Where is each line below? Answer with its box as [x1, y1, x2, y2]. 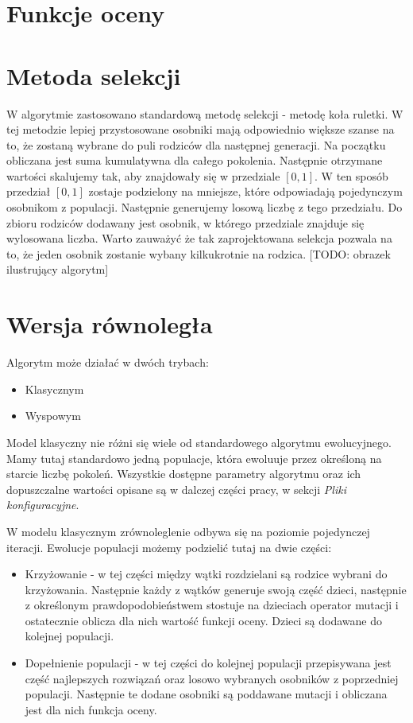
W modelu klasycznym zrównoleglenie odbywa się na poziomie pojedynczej [6, 523, 370, 539]
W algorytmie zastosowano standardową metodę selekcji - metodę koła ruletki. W [6, 105, 403, 122]
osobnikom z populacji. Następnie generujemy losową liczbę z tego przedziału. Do [6, 199, 403, 216]
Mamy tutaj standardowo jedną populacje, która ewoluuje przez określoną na [6, 449, 382, 466]
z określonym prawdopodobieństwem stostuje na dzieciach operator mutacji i [25, 597, 399, 613]
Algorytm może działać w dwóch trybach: [6, 354, 209, 371]
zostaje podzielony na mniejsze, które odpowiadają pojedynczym [88, 183, 403, 200]
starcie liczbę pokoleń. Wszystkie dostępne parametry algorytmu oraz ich [6, 465, 361, 482]
